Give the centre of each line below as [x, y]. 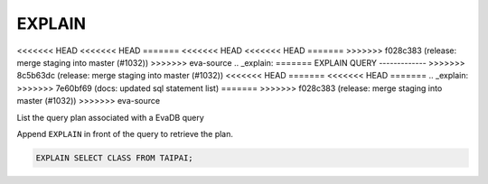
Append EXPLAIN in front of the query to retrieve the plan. [125, 133]
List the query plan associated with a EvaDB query [111, 117]
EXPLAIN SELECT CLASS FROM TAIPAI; [114, 157]
